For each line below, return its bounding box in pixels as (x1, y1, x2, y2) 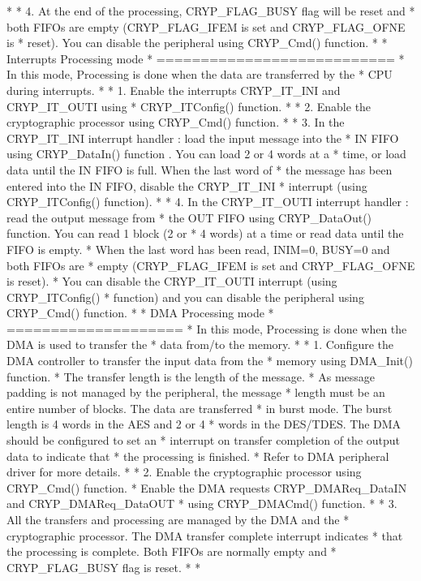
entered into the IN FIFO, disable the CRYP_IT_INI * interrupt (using (6, 177, 367, 194)
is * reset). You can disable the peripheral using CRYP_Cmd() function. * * (6, 34, 388, 51)
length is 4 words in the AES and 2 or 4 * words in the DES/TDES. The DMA (6, 415, 402, 433)
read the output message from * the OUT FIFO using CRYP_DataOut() (6, 209, 372, 226)
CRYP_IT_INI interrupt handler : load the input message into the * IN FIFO (6, 129, 399, 146)
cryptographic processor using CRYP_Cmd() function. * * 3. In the (6, 114, 345, 131)
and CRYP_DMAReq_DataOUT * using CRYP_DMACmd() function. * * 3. (6, 495, 397, 512)
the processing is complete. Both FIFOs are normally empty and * (6, 543, 337, 560)
